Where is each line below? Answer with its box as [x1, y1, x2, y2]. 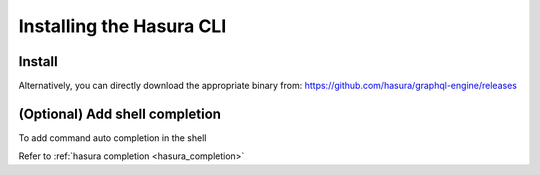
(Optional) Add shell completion [18, 105, 222, 122]
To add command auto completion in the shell [18, 131, 207, 144]
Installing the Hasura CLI [18, 15, 227, 37]
